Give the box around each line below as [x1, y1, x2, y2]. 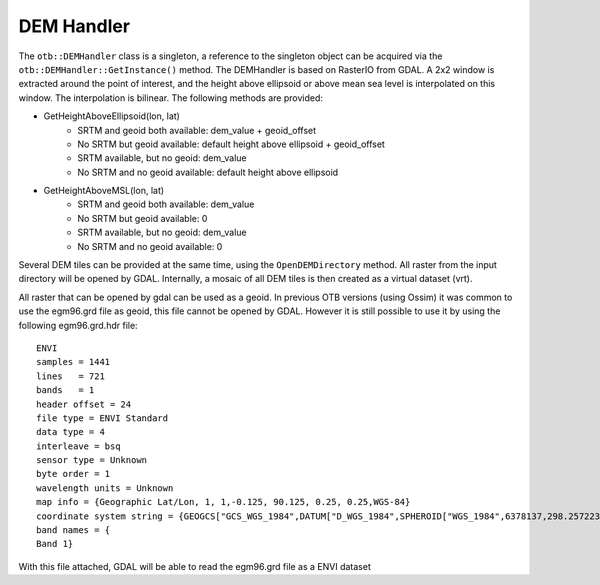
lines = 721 [36, 370, 105, 382]
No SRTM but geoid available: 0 [77, 212, 208, 224]
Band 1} [36, 538, 74, 550]
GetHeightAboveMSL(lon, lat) [43, 185, 165, 197]
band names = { [36, 525, 111, 536]
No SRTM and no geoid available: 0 [77, 240, 223, 252]
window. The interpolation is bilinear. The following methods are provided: [18, 91, 324, 104]
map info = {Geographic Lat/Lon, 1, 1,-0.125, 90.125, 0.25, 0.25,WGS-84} [36, 496, 411, 508]
